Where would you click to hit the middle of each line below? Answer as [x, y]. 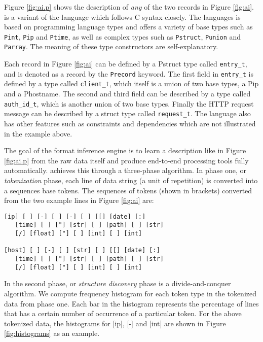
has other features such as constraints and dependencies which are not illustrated [130, 123]
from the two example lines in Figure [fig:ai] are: [79, 200]
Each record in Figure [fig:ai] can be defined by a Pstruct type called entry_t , [126, 64]
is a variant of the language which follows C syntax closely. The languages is [122, 16]
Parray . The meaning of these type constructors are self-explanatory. [111, 46]
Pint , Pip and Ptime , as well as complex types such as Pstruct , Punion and [123, 36]
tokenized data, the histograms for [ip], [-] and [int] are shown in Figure [115, 323]
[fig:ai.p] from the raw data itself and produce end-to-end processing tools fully [126, 160]
